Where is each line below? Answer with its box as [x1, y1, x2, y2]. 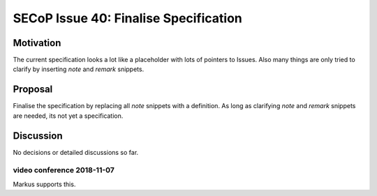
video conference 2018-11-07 [13, 165, 115, 175]
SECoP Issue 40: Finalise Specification [13, 10, 242, 26]
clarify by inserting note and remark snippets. [13, 65, 145, 73]
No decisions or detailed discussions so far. [13, 148, 139, 156]
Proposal [13, 84, 53, 96]
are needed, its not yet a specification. [13, 112, 124, 120]
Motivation [13, 37, 61, 49]
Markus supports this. [13, 180, 76, 188]
